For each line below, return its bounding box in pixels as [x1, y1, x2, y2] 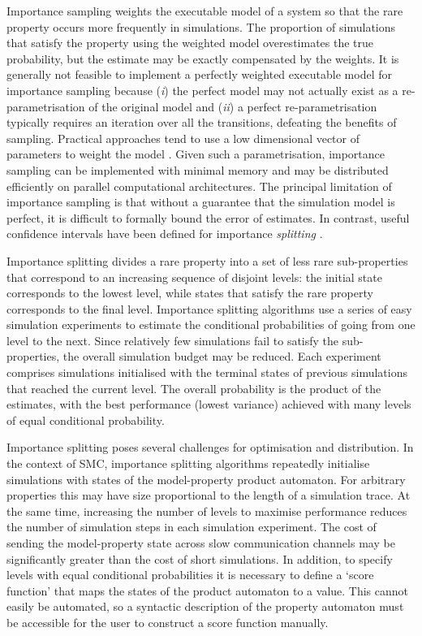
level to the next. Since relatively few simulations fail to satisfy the [6, 331, 339, 348]
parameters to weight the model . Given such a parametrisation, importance [6, 145, 385, 162]
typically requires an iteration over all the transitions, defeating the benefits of [6, 114, 397, 131]
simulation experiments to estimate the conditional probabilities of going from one [6, 316, 416, 333]
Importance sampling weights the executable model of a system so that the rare [6, 2, 403, 19]
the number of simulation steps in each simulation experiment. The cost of [6, 518, 377, 535]
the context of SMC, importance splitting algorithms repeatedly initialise [6, 455, 370, 472]
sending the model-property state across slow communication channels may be [6, 534, 395, 551]
